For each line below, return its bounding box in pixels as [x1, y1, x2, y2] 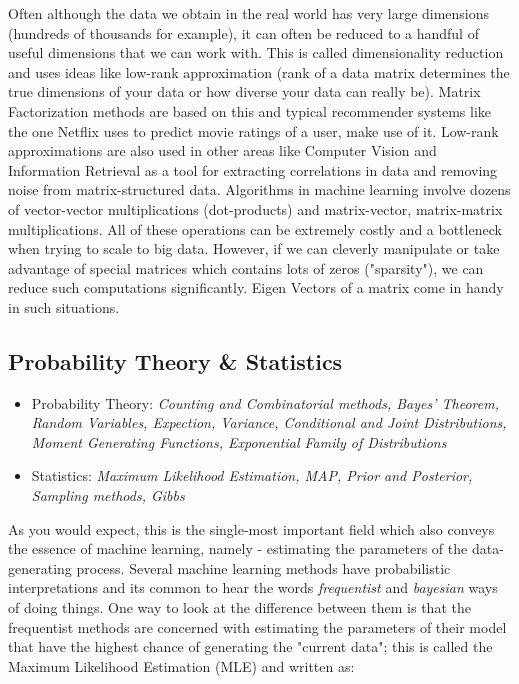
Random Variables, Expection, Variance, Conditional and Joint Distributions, [31, 412, 507, 433]
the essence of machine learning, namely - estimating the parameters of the [8, 538, 468, 559]
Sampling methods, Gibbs [31, 485, 185, 506]
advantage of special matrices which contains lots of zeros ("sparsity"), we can [8, 257, 484, 278]
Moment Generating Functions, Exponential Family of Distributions [31, 431, 447, 452]
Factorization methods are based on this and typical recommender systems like [8, 100, 491, 121]
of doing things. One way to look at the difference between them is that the [8, 597, 471, 618]
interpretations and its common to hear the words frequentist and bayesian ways [8, 577, 498, 598]
